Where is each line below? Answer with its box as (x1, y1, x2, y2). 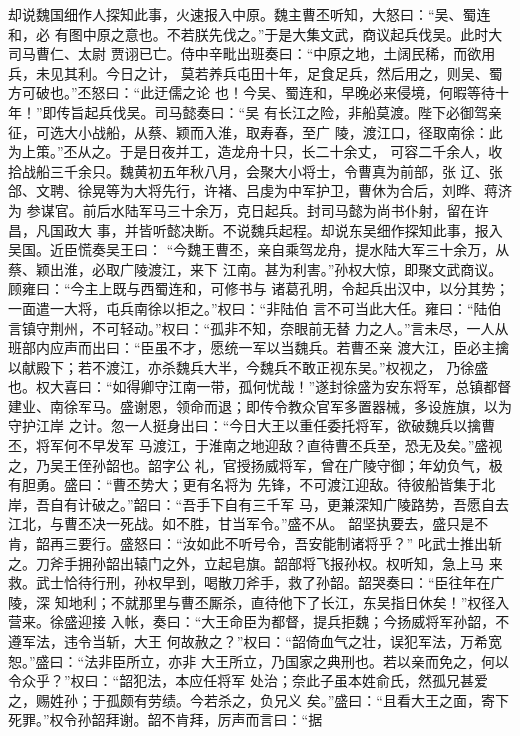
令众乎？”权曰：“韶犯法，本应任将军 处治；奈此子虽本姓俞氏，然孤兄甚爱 (8, 670, 488, 691)
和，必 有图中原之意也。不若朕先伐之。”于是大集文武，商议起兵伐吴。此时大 (8, 23, 503, 44)
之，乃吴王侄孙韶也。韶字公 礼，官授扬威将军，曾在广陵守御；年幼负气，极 (8, 454, 503, 475)
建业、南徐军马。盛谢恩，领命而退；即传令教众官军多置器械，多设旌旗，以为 (8, 395, 512, 416)
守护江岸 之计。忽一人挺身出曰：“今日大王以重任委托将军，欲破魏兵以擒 (8, 415, 482, 436)
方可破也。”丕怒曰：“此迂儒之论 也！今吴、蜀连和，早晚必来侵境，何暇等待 (8, 82, 495, 103)
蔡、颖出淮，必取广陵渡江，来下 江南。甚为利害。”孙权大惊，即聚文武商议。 (8, 258, 503, 279)
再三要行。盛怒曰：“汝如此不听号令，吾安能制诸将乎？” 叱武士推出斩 (49, 533, 502, 554)
